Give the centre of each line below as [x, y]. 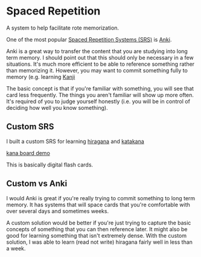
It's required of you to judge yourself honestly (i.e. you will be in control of [98, 101]
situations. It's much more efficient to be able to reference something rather [101, 64]
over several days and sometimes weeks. [58, 211]
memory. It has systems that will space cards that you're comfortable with [98, 205]
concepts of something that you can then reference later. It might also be [97, 229]
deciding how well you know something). [57, 107]
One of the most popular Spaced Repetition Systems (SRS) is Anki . [89, 39]
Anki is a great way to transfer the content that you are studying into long [97, 51]
